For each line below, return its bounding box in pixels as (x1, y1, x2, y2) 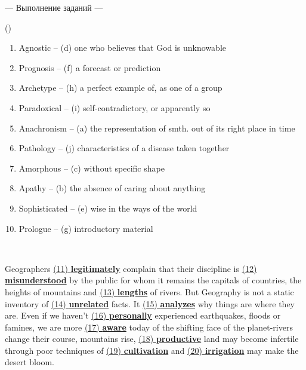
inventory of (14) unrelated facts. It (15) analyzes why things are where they (5, 297, 295, 310)
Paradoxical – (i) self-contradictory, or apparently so (18, 101, 211, 114)
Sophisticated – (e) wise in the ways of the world (18, 201, 197, 214)
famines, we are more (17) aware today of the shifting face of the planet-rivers (5, 320, 293, 333)
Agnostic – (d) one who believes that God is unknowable (18, 41, 227, 54)
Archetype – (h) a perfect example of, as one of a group (18, 81, 222, 94)
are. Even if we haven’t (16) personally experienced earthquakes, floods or (5, 309, 281, 322)
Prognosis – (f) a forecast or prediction (18, 61, 161, 74)
